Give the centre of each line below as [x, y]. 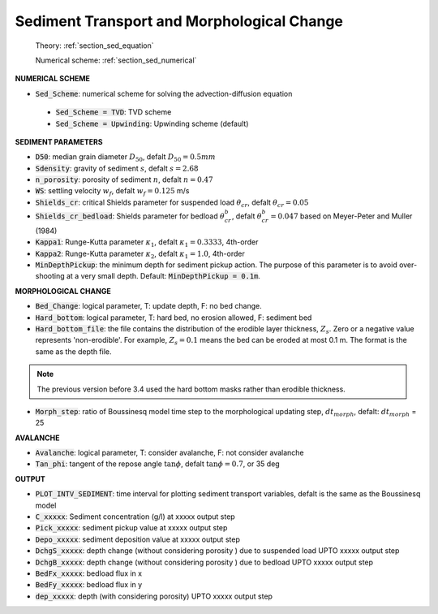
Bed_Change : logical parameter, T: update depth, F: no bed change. [149, 306]
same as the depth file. [74, 351]
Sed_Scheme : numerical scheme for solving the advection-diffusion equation [164, 93]
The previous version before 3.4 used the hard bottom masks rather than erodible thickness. [191, 389]
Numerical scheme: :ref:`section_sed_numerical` [116, 60]
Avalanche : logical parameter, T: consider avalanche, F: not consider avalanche [170, 453]
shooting [50, 276]
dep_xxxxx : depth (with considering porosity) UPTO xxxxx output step [154, 596]
